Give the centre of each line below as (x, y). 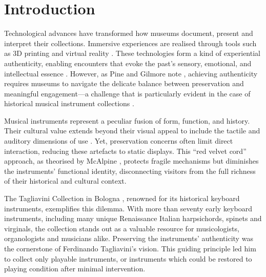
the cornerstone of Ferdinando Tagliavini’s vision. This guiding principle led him (130, 248)
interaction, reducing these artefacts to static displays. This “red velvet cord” (125, 151)
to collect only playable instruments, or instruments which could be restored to (128, 258)
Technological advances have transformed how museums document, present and (129, 33)
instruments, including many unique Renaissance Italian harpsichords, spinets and (133, 218)
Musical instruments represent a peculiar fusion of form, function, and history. (127, 120)
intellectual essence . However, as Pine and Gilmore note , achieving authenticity (131, 73)
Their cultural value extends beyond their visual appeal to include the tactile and (132, 131)
